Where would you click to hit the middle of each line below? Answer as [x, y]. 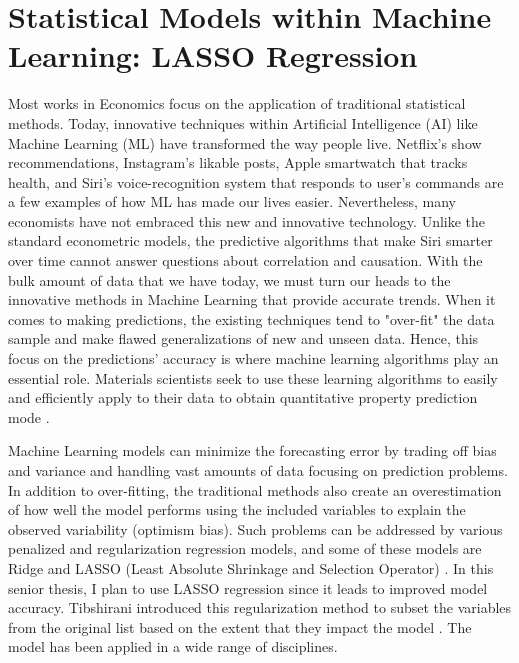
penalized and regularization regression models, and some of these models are [245, 548]
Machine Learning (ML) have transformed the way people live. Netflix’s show [245, 142]
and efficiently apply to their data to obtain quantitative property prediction [243, 397]
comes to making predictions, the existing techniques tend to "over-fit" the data [251, 318]
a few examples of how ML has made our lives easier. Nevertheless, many [232, 201]
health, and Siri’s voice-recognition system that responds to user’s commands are [256, 181]
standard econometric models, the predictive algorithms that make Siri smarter [250, 240]
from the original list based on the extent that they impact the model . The [240, 626]
